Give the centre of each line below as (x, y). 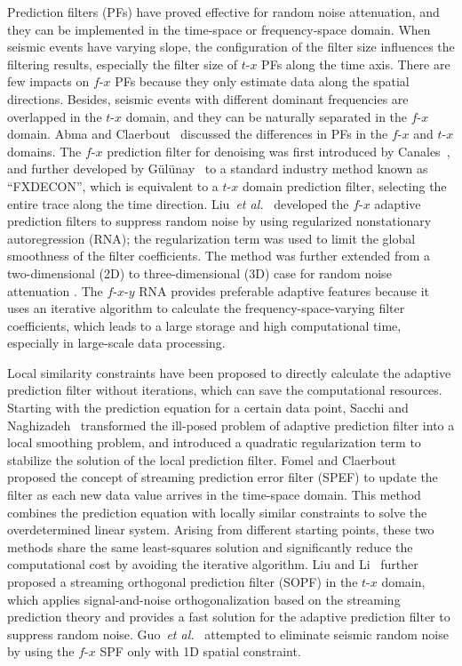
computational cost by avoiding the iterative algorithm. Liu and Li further (213, 564)
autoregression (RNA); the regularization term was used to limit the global (211, 238)
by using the (41, 651)
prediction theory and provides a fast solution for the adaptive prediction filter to (229, 617)
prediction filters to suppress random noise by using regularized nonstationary (219, 221)
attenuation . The (55, 290)
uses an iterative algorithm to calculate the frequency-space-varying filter (206, 308)
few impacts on (48, 81)
